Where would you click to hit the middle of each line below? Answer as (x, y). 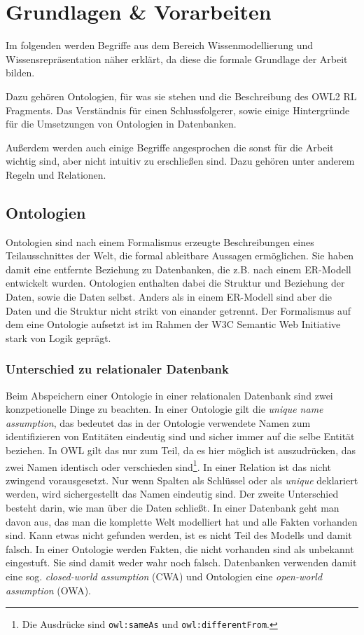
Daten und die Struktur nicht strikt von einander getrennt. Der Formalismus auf (178, 310)
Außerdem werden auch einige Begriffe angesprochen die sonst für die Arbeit (170, 147)
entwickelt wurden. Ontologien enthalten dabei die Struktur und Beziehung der (175, 283)
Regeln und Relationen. (56, 174)
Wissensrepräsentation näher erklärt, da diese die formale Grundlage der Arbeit (177, 59)
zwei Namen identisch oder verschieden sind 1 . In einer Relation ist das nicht (169, 465)
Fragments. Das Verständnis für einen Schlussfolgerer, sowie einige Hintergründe (178, 110)
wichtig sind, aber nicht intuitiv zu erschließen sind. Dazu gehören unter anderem (180, 161)
